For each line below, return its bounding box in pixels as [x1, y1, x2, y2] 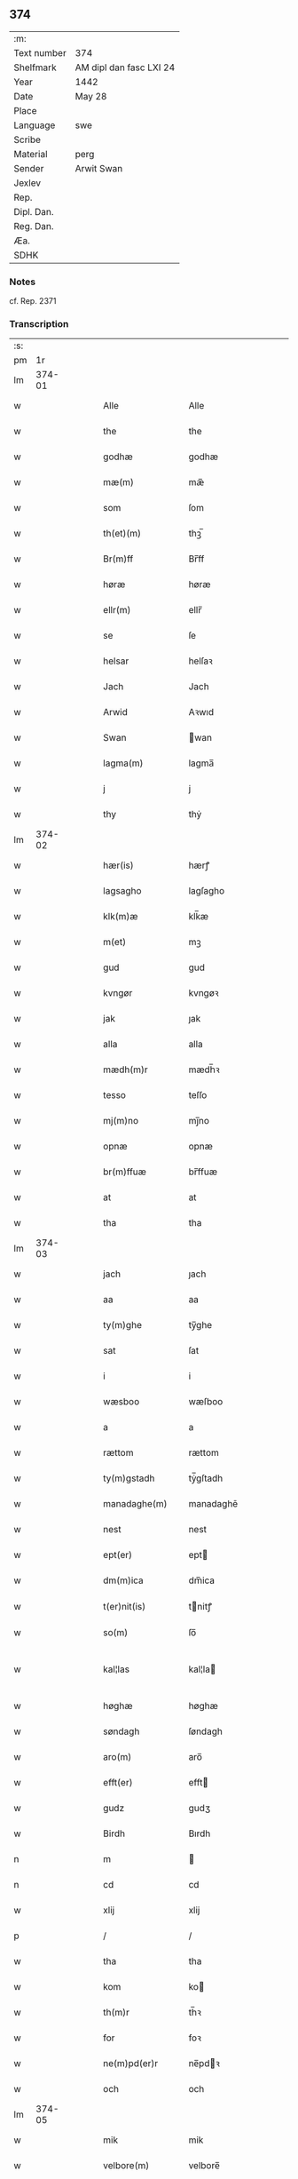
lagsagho [103, 885, 142, 897]
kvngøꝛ [188, 987, 219, 999]
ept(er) [103, 1549, 133, 1562]
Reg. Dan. [13, 219, 55, 232]
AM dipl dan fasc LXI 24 [74, 61, 176, 74]
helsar [103, 655, 129, 667]
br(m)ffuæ [103, 1165, 147, 1178]
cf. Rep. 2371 [9, 296, 57, 306]
